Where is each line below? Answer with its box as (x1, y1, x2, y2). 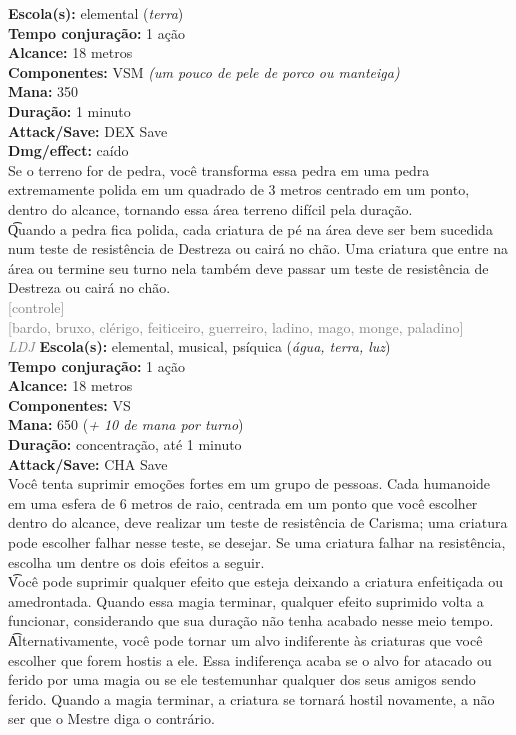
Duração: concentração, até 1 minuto (8, 434, 242, 455)
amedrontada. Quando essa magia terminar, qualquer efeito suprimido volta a (8, 590, 484, 611)
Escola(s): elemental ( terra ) (8, 3, 184, 23)
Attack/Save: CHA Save (8, 453, 168, 474)
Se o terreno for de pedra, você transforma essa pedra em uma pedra (8, 159, 430, 180)
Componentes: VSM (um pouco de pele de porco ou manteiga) (8, 61, 400, 82)
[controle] (8, 296, 65, 317)
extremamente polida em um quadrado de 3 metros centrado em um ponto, (8, 179, 470, 200)
